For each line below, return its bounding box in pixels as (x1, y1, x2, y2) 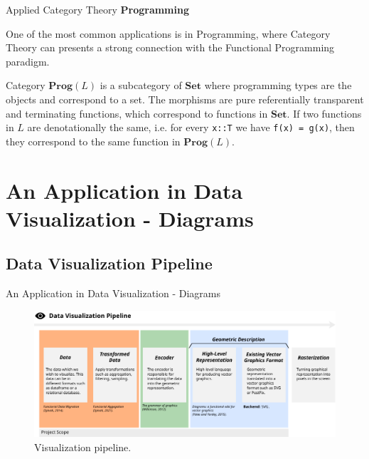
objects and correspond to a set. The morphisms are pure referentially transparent (6, 91, 364, 106)
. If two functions (287, 105, 362, 120)
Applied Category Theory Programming (6, 2, 189, 16)
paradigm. (6, 53, 50, 68)
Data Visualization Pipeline (6, 252, 213, 274)
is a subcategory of (100, 78, 182, 93)
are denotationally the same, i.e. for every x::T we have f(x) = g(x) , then (27, 120, 355, 135)
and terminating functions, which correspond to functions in (6, 105, 268, 120)
